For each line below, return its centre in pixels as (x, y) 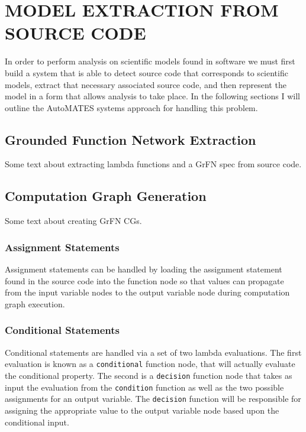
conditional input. (37, 422)
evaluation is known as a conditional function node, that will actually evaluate (150, 364)
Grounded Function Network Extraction (131, 139)
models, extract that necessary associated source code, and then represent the (146, 84)
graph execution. (35, 303)
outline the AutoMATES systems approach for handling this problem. (131, 107)
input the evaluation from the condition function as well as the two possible (144, 387)
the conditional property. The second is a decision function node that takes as (149, 375)
